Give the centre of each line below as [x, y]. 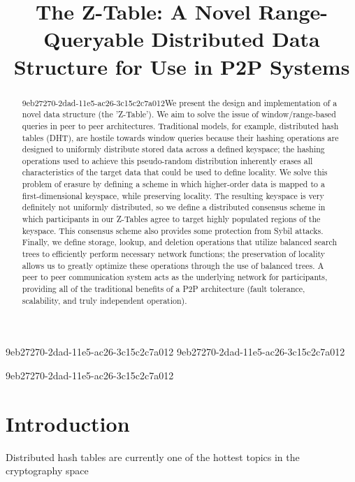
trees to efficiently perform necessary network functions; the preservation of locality [174, 254]
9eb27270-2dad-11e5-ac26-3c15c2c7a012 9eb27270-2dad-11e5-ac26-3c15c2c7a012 [175, 352]
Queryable [94, 39]
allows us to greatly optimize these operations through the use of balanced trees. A [173, 265]
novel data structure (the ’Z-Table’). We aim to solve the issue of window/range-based [179, 114]
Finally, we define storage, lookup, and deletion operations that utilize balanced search [180, 242]
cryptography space [47, 470]
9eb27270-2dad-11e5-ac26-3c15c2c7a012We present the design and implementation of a [180, 102]
